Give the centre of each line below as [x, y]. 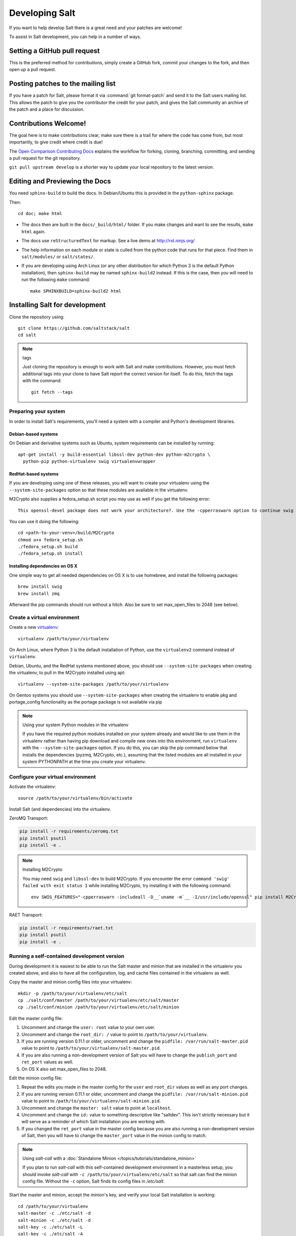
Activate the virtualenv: [33, 787]
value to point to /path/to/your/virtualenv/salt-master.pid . [91, 1048]
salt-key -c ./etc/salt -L [51, 1227]
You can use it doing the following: [44, 521]
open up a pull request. [33, 70]
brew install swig [40, 587]
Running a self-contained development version [67, 956]
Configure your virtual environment [53, 777]
